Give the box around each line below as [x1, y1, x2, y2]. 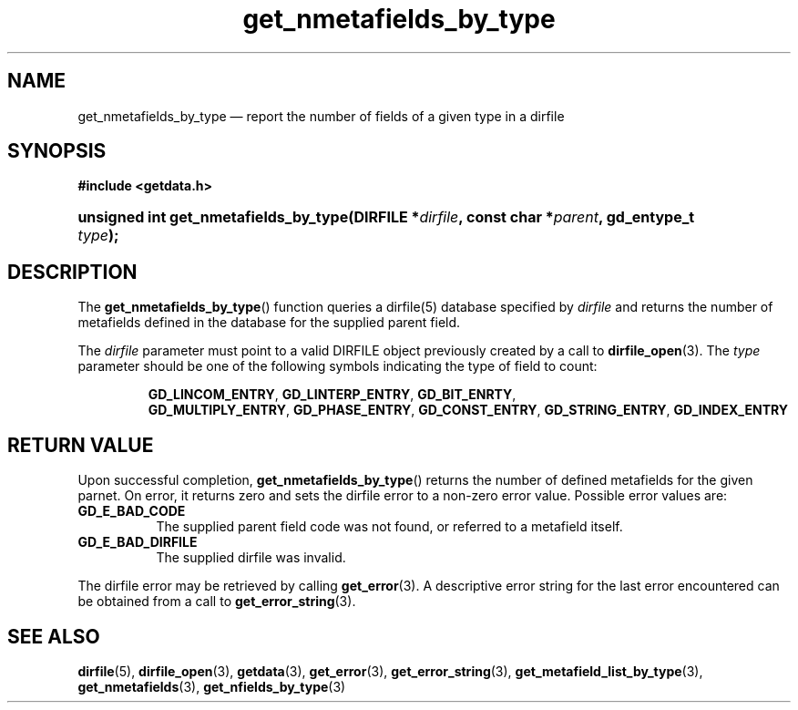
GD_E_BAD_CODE [77, 503, 186, 520]
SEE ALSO [7, 624, 100, 648]
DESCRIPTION [7, 260, 138, 283]
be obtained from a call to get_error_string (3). [77, 593, 356, 610]
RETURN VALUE [7, 433, 154, 457]
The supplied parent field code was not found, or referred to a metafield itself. [156, 519, 623, 535]
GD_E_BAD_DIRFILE [77, 534, 198, 551]
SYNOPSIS [7, 139, 107, 163]
